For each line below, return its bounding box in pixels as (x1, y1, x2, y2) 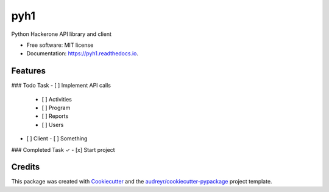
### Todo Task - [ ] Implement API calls (11, 82, 111, 89)
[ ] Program (41, 104, 71, 112)
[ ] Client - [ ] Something (26, 135, 88, 142)
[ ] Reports (41, 112, 69, 120)
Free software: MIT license (26, 41, 94, 49)
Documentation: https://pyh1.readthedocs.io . (26, 50, 139, 57)
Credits (11, 162, 40, 173)
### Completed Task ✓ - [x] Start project (11, 146, 115, 153)
